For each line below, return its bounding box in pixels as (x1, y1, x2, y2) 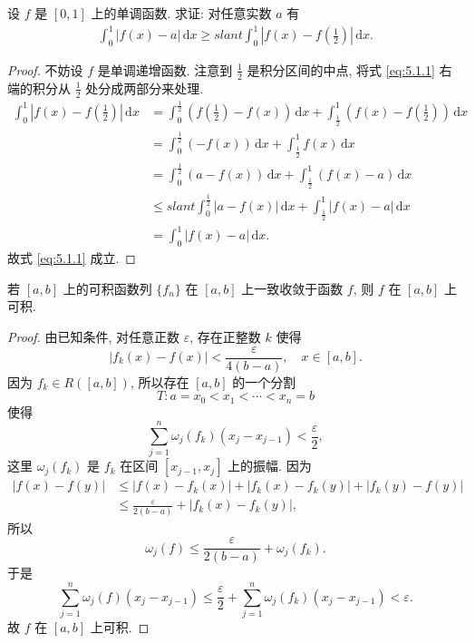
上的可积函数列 (63, 278, 152, 297)
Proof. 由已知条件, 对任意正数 (7, 326, 180, 346)
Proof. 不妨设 (7, 60, 83, 79)
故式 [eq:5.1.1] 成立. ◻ (7, 248, 136, 268)
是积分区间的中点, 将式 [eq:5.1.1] (247, 60, 435, 79)
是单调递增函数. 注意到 (97, 60, 233, 79)
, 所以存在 (130, 372, 189, 391)
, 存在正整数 (189, 326, 261, 346)
